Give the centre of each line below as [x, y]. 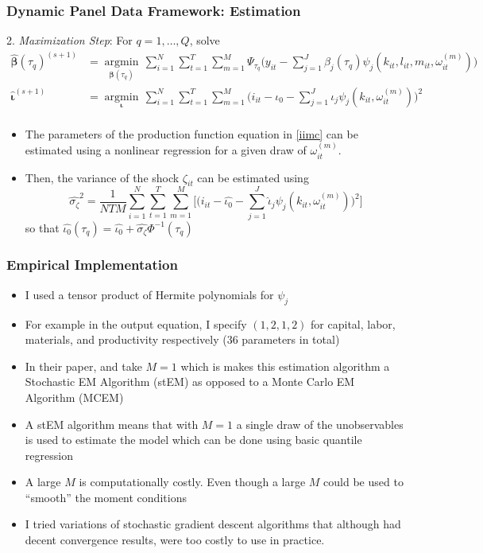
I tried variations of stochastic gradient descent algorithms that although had [213, 524]
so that [42, 227]
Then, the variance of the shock [102, 177]
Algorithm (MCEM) [74, 397]
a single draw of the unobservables [320, 424]
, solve [205, 40]
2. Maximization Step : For [70, 40]
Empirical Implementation [92, 265]
